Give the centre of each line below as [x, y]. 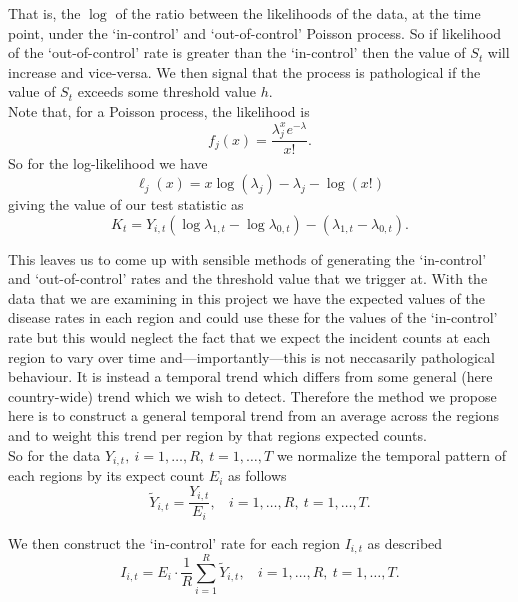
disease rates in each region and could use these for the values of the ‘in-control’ [253, 317]
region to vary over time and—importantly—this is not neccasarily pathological [251, 356]
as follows [257, 475]
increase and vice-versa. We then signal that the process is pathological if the [244, 71]
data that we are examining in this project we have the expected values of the [246, 297]
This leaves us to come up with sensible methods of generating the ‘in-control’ [247, 258]
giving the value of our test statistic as [126, 204]
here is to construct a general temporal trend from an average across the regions [254, 415]
